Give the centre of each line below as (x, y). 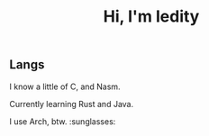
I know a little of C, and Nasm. (65, 86)
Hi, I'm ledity (151, 17)
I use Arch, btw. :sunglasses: (63, 121)
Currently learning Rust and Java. (71, 104)
